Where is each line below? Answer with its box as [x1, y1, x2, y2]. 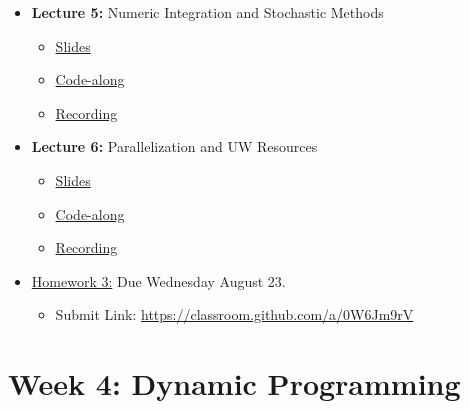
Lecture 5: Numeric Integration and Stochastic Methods [31, 2, 384, 22]
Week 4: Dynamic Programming [8, 363, 461, 404]
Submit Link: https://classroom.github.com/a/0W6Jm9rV [55, 304, 414, 325]
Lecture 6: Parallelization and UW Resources [31, 136, 318, 157]
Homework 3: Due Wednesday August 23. [31, 270, 286, 291]
